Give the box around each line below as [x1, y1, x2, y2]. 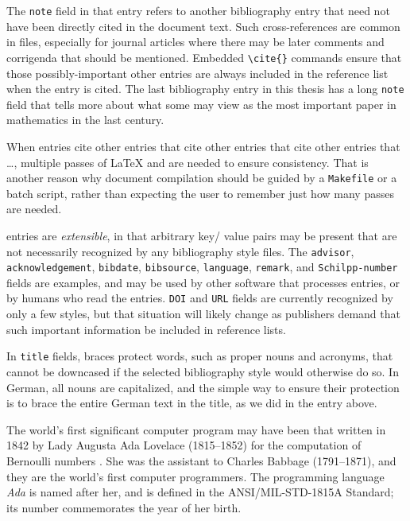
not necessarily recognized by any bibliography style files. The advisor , [6, 243, 354, 259]
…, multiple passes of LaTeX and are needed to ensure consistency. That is [6, 154, 369, 170]
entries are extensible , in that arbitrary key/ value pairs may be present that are [6, 227, 397, 243]
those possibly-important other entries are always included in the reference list [6, 64, 389, 81]
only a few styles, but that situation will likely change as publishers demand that [6, 305, 400, 322]
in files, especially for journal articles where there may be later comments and [6, 33, 385, 50]
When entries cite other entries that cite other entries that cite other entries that [6, 138, 400, 154]
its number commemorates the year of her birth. [6, 499, 242, 515]
